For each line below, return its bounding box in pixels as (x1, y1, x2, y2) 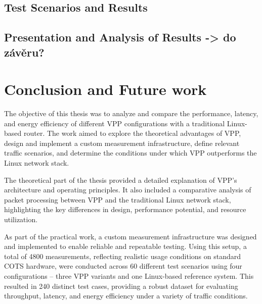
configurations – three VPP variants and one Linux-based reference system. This (4, 270, 254, 281)
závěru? (4, 44, 45, 60)
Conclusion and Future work (4, 79, 207, 99)
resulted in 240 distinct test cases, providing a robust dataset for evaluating (4, 280, 238, 291)
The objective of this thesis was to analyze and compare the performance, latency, (4, 108, 258, 119)
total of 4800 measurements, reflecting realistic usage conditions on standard (4, 250, 241, 261)
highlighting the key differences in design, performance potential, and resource (4, 204, 246, 215)
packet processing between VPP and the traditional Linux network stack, (4, 194, 231, 205)
